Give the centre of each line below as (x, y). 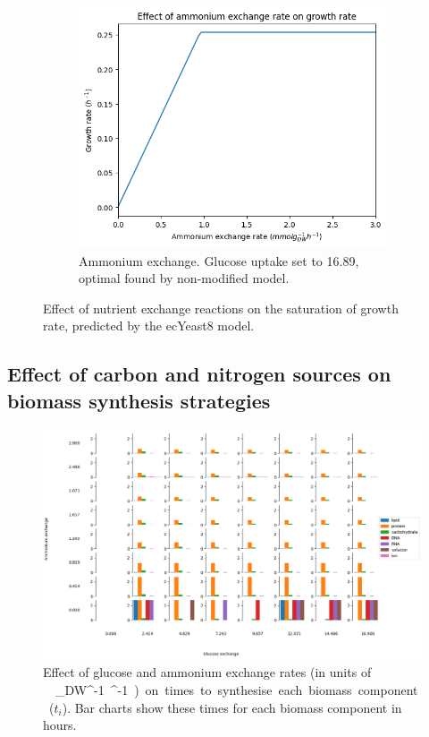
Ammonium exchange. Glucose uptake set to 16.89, (219, 260)
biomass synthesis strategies (139, 400)
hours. (60, 725)
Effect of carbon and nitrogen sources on (199, 374)
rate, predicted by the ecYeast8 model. (149, 326)
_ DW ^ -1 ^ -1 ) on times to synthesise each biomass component (236, 689)
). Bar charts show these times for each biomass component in (232, 707)
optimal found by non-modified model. (184, 278)
